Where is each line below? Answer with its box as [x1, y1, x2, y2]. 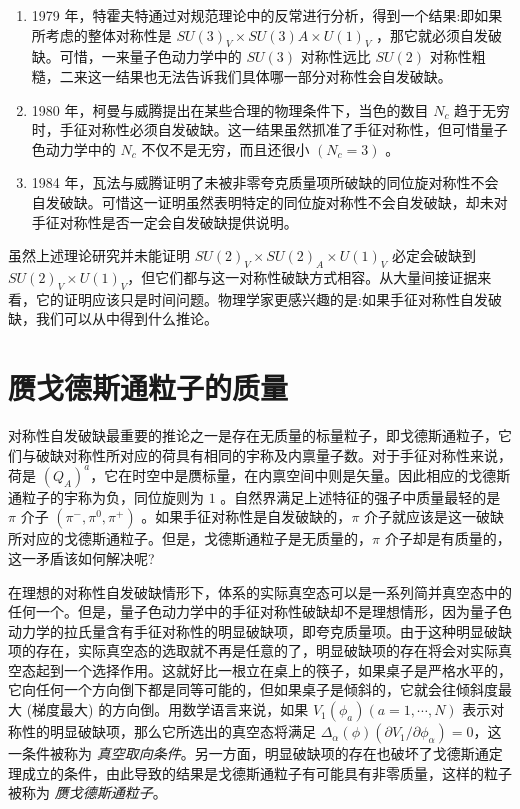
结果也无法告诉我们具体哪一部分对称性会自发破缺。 [115, 65, 452, 86]
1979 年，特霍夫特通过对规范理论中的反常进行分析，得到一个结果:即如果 [31, 5, 503, 25]
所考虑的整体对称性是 [31, 24, 172, 45]
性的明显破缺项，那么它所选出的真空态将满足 [21, 721, 316, 742]
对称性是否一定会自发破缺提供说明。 [59, 211, 298, 232]
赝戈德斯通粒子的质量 [8, 367, 289, 408]
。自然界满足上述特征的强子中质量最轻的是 [220, 486, 501, 507]
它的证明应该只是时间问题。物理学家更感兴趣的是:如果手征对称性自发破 [35, 288, 502, 309]
